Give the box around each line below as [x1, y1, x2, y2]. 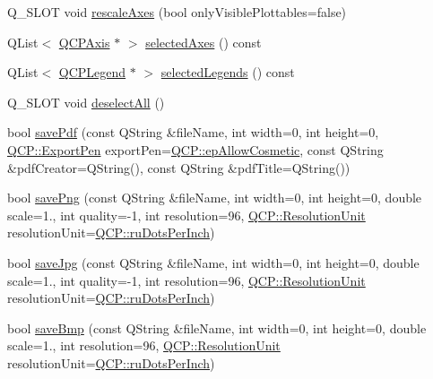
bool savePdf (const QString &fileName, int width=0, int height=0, [7, 123, 379, 142]
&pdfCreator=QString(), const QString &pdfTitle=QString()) [7, 158, 351, 177]
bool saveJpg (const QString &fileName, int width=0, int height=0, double [7, 253, 420, 271]
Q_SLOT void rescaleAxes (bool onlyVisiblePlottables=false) [7, 3, 347, 21]
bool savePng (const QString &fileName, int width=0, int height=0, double [7, 188, 422, 207]
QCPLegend [58, 63, 126, 82]
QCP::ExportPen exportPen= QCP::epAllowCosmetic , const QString [7, 140, 384, 159]
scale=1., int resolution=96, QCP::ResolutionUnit [7, 336, 281, 355]
